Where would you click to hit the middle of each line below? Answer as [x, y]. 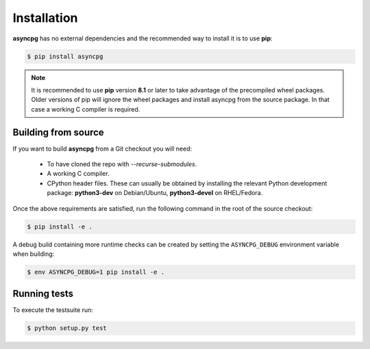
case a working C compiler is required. [86, 109]
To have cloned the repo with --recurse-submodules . [122, 164]
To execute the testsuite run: [53, 310]
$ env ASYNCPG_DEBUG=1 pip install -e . [96, 272]
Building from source [58, 132]
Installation [45, 18]
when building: [34, 254]
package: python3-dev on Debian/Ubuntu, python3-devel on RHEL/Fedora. [155, 193]
